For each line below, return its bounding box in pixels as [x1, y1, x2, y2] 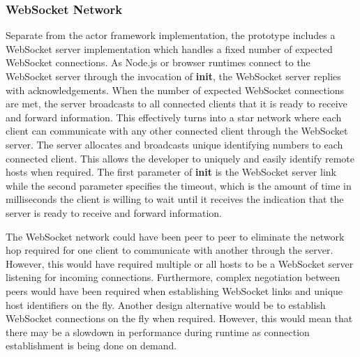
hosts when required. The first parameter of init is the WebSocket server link [6, 165, 336, 179]
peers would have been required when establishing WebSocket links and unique [6, 283, 343, 298]
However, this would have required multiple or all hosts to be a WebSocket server [6, 256, 354, 271]
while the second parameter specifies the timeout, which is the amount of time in [6, 178, 352, 192]
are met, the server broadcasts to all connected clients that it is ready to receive [6, 96, 347, 111]
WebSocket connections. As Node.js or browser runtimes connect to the [6, 55, 310, 70]
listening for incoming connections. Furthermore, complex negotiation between [6, 270, 340, 284]
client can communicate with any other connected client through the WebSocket [6, 123, 348, 138]
